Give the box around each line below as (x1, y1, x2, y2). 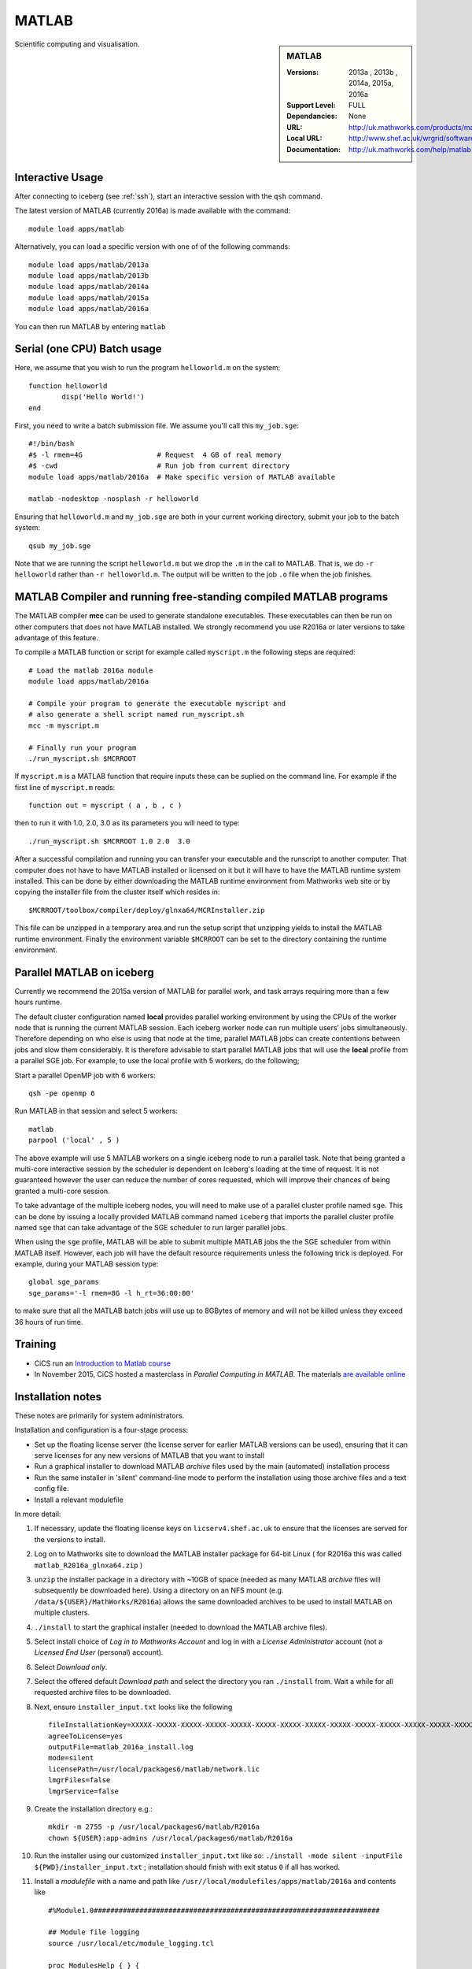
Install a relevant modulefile (34, 1495, 124, 1504)
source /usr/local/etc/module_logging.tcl (48, 1938, 215, 1948)
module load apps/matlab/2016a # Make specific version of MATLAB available (28, 473, 336, 481)
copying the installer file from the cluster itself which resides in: (14, 887, 220, 897)
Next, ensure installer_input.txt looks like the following (34, 1702, 233, 1711)
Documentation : (286, 144, 341, 154)
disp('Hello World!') (61, 392, 146, 402)
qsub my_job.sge (28, 541, 91, 551)
